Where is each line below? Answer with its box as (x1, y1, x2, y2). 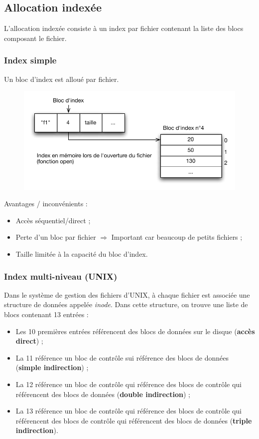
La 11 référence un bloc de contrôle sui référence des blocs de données (15, 352, 229, 363)
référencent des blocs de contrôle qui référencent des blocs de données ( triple (15, 415, 252, 426)
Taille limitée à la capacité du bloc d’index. (15, 249, 148, 259)
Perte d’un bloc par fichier (15, 232, 96, 242)
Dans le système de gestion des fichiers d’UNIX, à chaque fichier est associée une (4, 289, 250, 300)
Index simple (4, 54, 57, 66)
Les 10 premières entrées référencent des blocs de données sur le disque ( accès (15, 326, 255, 336)
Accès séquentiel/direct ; (15, 215, 91, 225)
